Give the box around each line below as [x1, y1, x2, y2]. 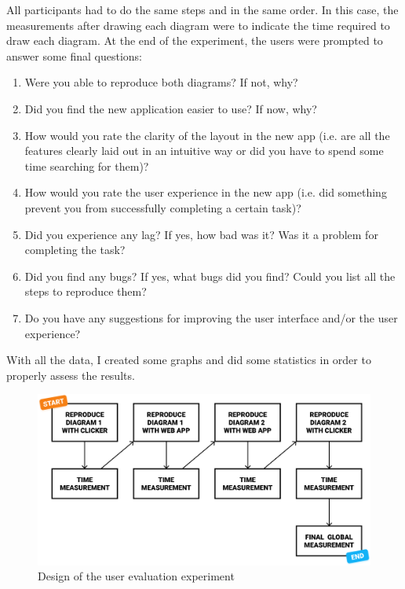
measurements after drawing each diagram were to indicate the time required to [6, 17, 390, 33]
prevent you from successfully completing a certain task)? [24, 199, 301, 215]
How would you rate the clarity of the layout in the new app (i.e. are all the [24, 127, 390, 143]
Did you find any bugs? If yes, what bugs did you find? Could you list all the [24, 267, 396, 284]
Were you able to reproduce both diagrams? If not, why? [24, 74, 298, 90]
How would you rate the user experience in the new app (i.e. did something [24, 184, 387, 201]
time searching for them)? [24, 157, 149, 174]
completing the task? [24, 241, 126, 258]
